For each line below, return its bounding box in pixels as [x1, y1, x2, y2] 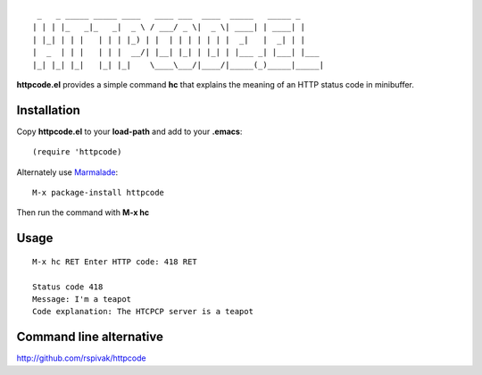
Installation [16, 103, 80, 118]
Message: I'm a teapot [32, 295, 132, 304]
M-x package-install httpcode [32, 187, 165, 198]
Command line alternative [16, 329, 164, 345]
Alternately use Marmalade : [16, 166, 119, 178]
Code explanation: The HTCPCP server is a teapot [32, 306, 254, 317]
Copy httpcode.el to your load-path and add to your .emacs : [16, 126, 243, 137]
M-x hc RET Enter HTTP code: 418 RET [32, 256, 198, 267]
